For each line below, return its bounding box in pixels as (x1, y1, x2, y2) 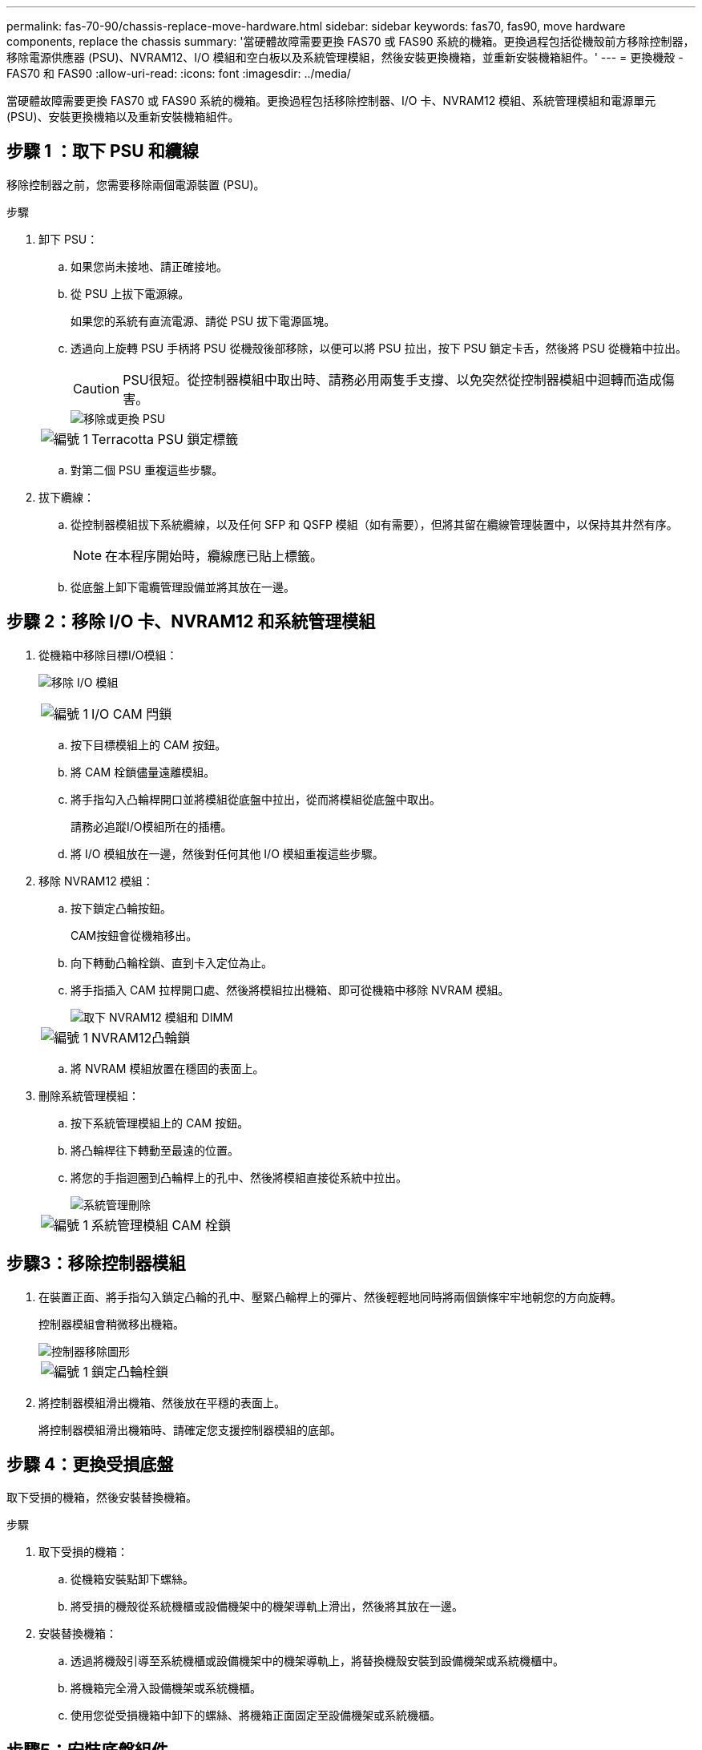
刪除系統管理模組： (38, 1088, 139, 1103)
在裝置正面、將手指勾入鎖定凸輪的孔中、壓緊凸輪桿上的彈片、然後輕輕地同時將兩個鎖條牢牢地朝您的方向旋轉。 (38, 1289, 622, 1304)
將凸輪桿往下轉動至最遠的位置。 (71, 1143, 239, 1157)
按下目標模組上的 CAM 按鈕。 (71, 737, 227, 752)
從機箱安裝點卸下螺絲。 (71, 1572, 194, 1587)
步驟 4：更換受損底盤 (6, 1454, 174, 1474)
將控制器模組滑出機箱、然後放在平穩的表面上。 (38, 1395, 285, 1409)
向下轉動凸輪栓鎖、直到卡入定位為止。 (71, 955, 272, 970)
